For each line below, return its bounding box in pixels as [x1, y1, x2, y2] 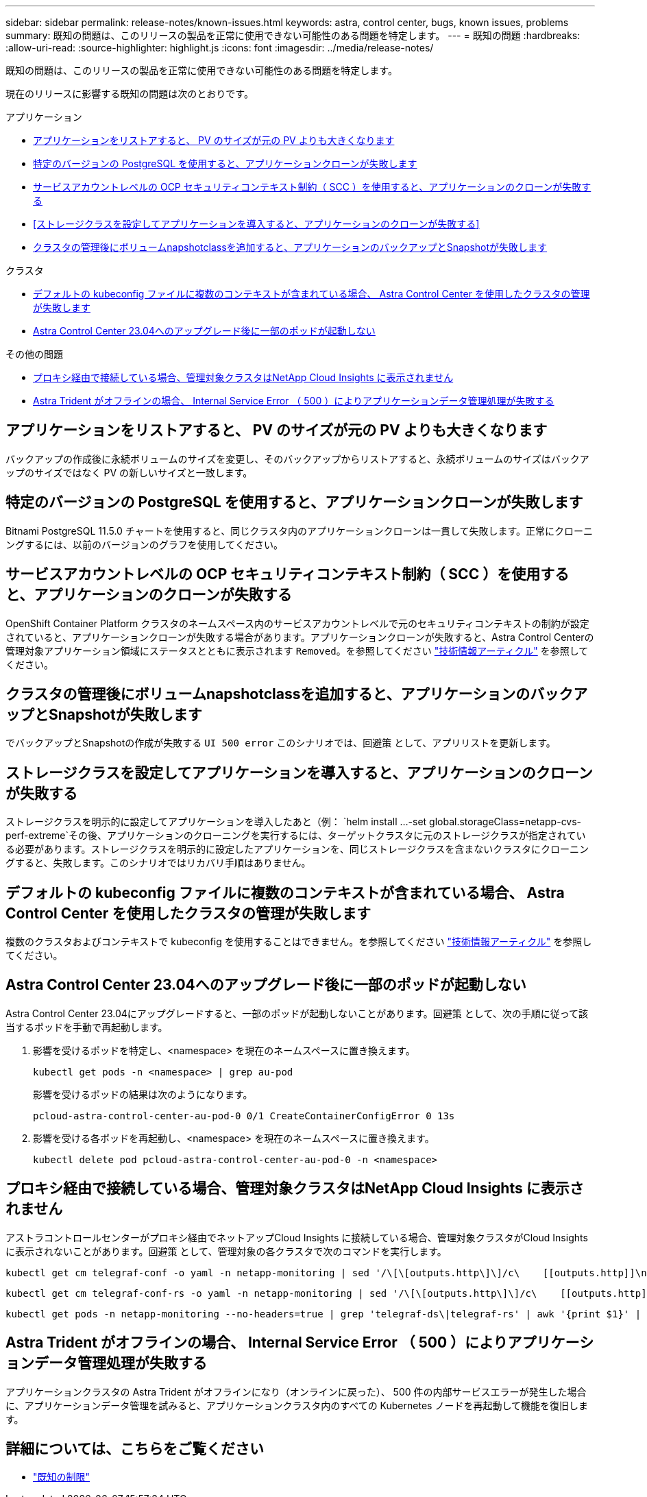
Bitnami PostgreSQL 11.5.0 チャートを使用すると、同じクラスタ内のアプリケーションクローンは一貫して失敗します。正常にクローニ [5, 524, 594, 537]
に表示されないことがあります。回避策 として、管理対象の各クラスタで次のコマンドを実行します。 [5, 1245, 447, 1257]
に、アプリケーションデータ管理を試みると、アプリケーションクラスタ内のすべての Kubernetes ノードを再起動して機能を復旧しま [5, 1399, 588, 1411]
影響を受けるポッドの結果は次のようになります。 [33, 1088, 253, 1100]
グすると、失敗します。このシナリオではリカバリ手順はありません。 [5, 857, 311, 869]
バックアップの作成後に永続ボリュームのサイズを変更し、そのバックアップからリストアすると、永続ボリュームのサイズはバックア [5, 452, 589, 465]
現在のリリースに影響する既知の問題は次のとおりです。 [5, 88, 254, 99]
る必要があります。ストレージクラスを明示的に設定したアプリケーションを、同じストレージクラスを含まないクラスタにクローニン [5, 843, 589, 855]
